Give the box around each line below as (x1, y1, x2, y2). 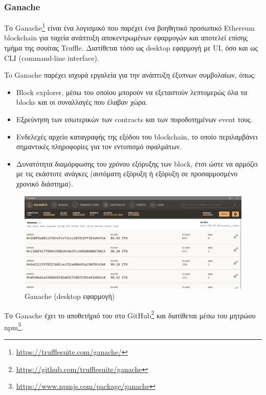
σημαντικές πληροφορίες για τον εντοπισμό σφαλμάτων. (16, 141, 182, 152)
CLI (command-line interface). (4, 52, 99, 63)
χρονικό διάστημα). (16, 178, 73, 189)
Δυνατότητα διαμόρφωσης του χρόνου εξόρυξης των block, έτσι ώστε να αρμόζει (16, 158, 258, 169)
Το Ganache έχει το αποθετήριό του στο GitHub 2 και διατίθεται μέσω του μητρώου (4, 308, 256, 320)
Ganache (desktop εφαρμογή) (25, 290, 115, 301)
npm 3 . (4, 320, 23, 332)
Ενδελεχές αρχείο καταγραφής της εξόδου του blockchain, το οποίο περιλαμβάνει (16, 131, 258, 142)
